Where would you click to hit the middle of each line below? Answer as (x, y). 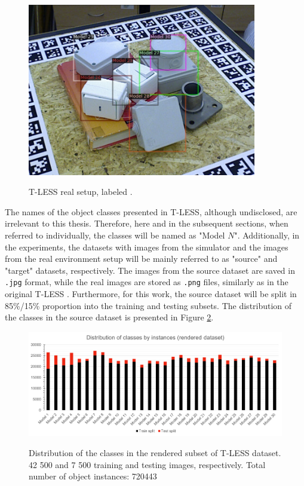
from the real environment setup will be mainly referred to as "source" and (141, 259)
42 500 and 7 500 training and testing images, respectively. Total (147, 464)
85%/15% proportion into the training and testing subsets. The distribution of (148, 305)
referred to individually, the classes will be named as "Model (115, 235)
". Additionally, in (267, 235)
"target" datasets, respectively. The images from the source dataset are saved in (150, 270)
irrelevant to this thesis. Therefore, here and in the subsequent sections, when (147, 223)
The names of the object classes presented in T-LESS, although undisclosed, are (151, 211)
